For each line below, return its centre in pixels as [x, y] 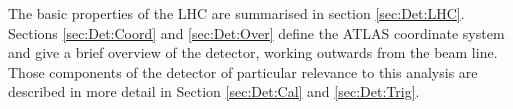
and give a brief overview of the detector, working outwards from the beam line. [253, 52]
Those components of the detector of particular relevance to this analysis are [243, 71]
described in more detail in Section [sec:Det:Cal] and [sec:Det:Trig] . [214, 91]
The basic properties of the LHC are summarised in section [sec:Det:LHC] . [236, 13]
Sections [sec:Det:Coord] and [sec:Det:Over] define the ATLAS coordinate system [256, 32]
